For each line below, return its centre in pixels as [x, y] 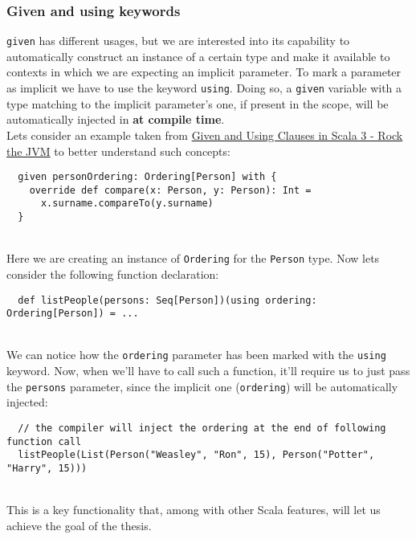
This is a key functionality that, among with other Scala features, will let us [194, 510]
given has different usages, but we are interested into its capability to [178, 41]
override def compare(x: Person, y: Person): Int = [170, 190]
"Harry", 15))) [47, 468]
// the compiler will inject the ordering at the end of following [202, 428]
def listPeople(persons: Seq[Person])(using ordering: [167, 300]
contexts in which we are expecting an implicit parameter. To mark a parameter [204, 72]
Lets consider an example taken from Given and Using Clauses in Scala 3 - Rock [205, 135]
